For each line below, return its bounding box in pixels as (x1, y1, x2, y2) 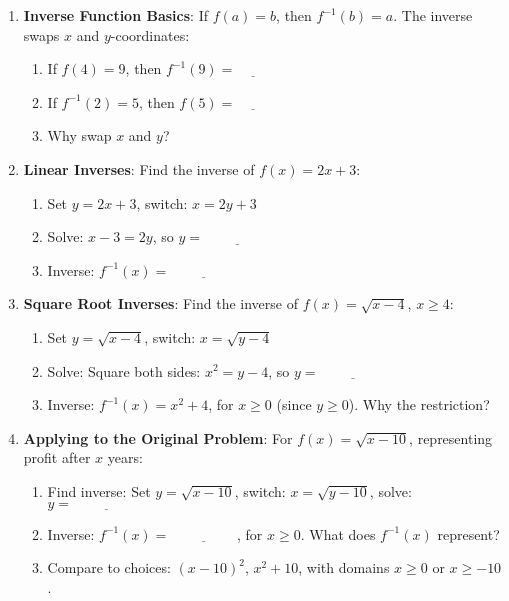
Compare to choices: (47, 557, 171, 578)
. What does (300, 523, 376, 544)
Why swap (47, 125, 112, 146)
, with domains (298, 557, 390, 578)
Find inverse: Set (47, 480, 151, 501)
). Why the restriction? (348, 394, 490, 415)
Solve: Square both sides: (47, 360, 201, 381)
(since (276, 394, 312, 415)
